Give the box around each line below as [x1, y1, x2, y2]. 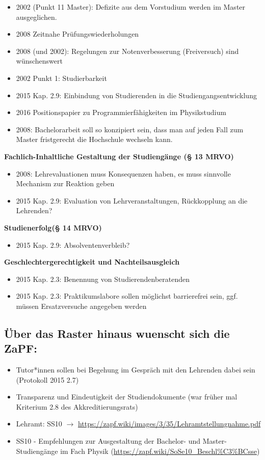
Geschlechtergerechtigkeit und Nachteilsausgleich [4, 256, 180, 267]
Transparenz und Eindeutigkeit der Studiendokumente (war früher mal [16, 391, 237, 402]
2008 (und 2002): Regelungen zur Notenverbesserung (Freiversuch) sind [16, 45, 239, 56]
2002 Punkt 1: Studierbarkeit [16, 72, 107, 83]
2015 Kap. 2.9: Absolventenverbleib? [16, 239, 130, 250]
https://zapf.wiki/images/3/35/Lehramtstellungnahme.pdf [77, 418, 261, 429]
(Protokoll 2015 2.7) [16, 374, 79, 385]
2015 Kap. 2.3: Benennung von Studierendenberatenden [16, 273, 190, 284]
